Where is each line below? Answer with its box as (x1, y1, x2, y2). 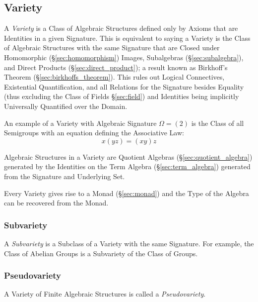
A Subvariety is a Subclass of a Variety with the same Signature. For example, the (4, 238, 254, 248)
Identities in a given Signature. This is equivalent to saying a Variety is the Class (4, 32, 251, 43)
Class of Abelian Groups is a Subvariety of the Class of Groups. (4, 248, 198, 258)
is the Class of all (191, 117, 244, 128)
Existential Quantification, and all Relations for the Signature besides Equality (4, 81, 244, 92)
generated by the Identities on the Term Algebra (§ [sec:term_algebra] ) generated (4, 161, 251, 172)
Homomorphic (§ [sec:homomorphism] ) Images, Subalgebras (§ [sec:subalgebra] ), (4, 52, 244, 62)
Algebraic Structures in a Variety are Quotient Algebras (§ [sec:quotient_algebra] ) (4, 151, 253, 162)
